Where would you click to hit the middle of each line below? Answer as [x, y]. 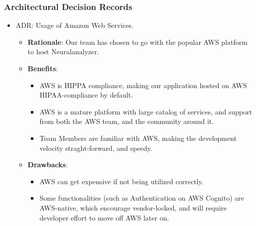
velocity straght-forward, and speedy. [96, 148]
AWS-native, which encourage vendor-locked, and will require [133, 207]
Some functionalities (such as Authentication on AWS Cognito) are [142, 198]
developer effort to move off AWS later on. [104, 217]
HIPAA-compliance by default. [86, 95]
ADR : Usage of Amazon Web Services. [75, 25]
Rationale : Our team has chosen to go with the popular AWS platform [137, 42]
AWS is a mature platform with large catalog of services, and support [146, 111]
